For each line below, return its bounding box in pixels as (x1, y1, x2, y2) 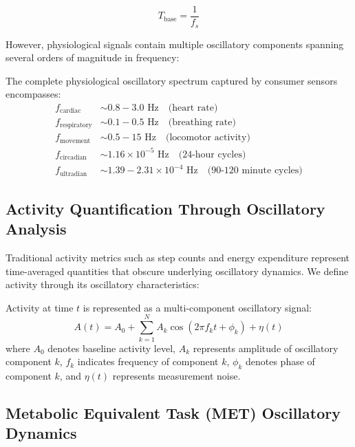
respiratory (60, 122, 92, 129)
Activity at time (6, 300, 74, 314)
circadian (60, 154, 87, 162)
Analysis (6, 218, 67, 239)
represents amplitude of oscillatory (193, 340, 338, 355)
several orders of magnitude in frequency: (6, 50, 180, 65)
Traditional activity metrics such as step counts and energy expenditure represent (6, 250, 350, 265)
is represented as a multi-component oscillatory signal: (83, 300, 312, 314)
